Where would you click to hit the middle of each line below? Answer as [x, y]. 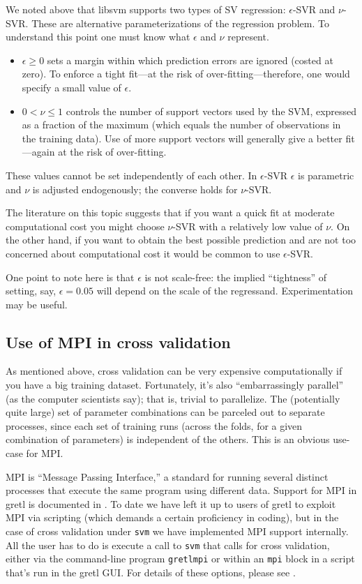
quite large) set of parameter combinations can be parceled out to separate [165, 412]
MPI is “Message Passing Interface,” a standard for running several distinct [167, 476]
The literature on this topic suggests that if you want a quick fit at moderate [170, 212]
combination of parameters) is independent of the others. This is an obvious [168, 439]
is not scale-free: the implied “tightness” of [235, 277]
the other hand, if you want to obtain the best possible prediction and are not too [181, 240]
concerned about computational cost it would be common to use [143, 253]
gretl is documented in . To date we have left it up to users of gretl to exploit [171, 503]
